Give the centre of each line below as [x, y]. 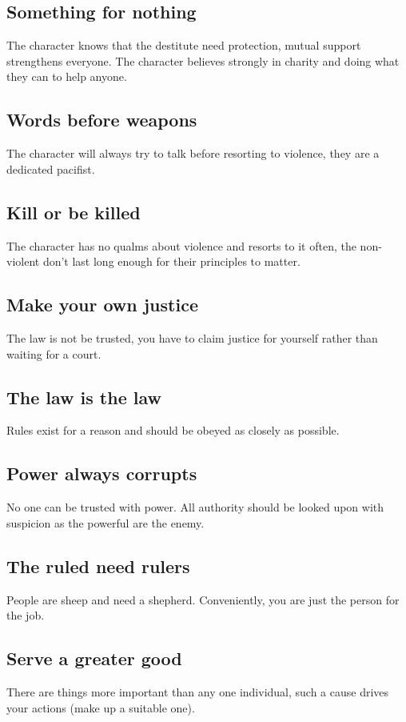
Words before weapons [102, 120]
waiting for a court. [54, 353]
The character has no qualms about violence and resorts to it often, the [181, 245]
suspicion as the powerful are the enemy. [105, 522]
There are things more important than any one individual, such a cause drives [198, 691]
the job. [26, 615]
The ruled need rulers [98, 566]
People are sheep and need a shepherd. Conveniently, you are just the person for [203, 599]
